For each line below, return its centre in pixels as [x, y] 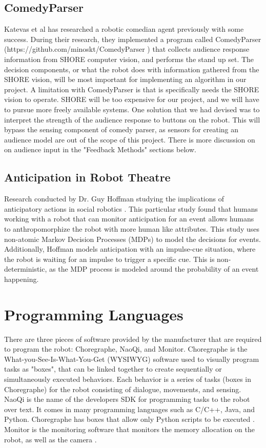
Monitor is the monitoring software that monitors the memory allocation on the [129, 429]
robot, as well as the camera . [50, 439]
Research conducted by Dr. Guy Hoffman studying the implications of [114, 199]
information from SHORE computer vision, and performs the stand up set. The [129, 59]
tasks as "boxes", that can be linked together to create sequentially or [113, 369]
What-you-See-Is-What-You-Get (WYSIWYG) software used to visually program [132, 359]
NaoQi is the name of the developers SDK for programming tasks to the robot [127, 399]
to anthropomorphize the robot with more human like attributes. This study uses [132, 228]
